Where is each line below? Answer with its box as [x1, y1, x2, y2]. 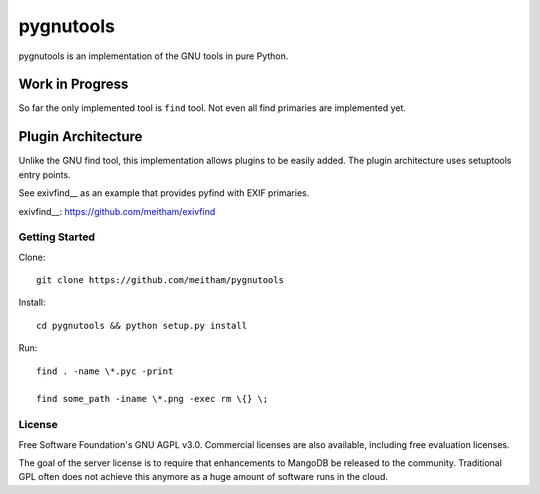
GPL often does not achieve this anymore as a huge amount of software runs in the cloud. [18, 471, 389, 483]
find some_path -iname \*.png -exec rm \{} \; [36, 393, 269, 405]
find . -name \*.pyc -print [36, 365, 174, 377]
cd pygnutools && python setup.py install [36, 320, 248, 331]
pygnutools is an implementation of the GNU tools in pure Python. [18, 50, 289, 62]
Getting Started [18, 230, 95, 244]
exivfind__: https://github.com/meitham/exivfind [18, 205, 216, 217]
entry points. [18, 168, 71, 180]
